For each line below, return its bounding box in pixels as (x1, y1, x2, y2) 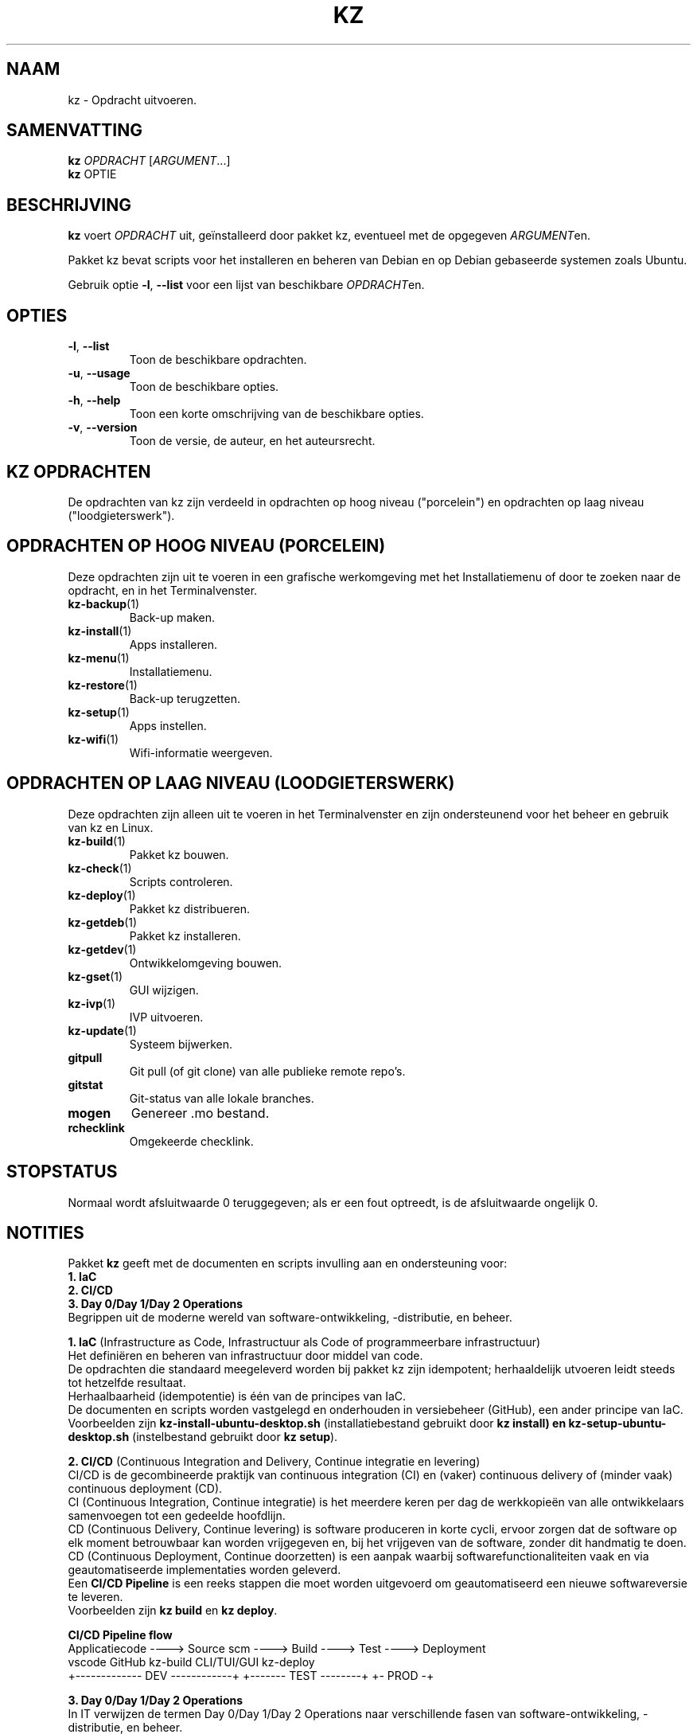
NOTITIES (6, 1222, 84, 1243)
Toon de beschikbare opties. (129, 380, 279, 394)
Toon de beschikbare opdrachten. (129, 353, 307, 367)
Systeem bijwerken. (129, 1037, 233, 1051)
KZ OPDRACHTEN (6, 461, 151, 482)
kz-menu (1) (68, 650, 130, 665)
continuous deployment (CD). (68, 1482, 223, 1496)
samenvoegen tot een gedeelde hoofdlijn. (68, 1509, 286, 1523)
